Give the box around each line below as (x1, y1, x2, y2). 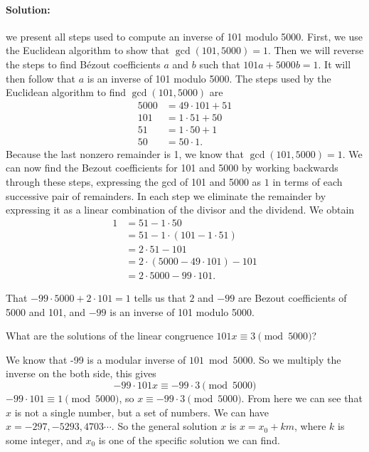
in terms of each (272, 174, 343, 189)
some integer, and (6, 432, 82, 447)
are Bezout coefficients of (237, 290, 347, 305)
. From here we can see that (241, 390, 363, 405)
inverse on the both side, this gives (6, 366, 156, 381)
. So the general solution (111, 419, 218, 433)
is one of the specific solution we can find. (98, 432, 280, 447)
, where (294, 419, 326, 433)
